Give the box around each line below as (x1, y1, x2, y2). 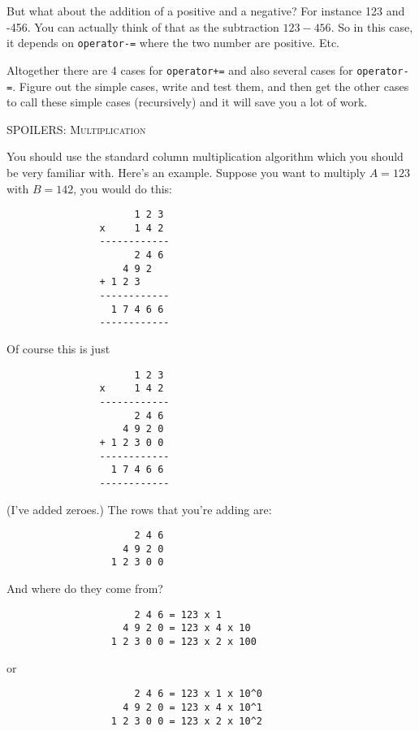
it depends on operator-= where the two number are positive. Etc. (6, 34, 339, 51)
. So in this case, (330, 18, 413, 35)
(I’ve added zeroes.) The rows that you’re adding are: (6, 500, 272, 517)
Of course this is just (6, 340, 110, 357)
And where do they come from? (6, 580, 163, 597)
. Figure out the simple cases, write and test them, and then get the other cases (12, 77, 409, 94)
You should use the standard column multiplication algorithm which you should (6, 148, 404, 165)
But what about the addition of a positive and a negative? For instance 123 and (6, 2, 405, 19)
